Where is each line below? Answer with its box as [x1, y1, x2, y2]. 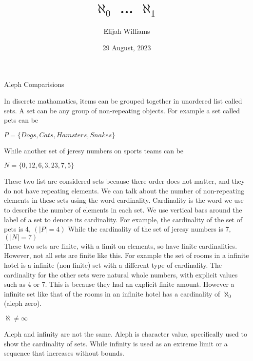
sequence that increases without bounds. [4, 348, 124, 358]
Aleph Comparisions [4, 79, 64, 89]
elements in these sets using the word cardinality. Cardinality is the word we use [4, 195, 244, 205]
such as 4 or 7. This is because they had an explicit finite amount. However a [4, 279, 234, 289]
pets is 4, [4, 224, 31, 234]
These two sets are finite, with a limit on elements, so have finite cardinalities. [4, 240, 237, 251]
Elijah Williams [103, 26, 150, 36]
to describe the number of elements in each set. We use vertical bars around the [4, 205, 242, 215]
